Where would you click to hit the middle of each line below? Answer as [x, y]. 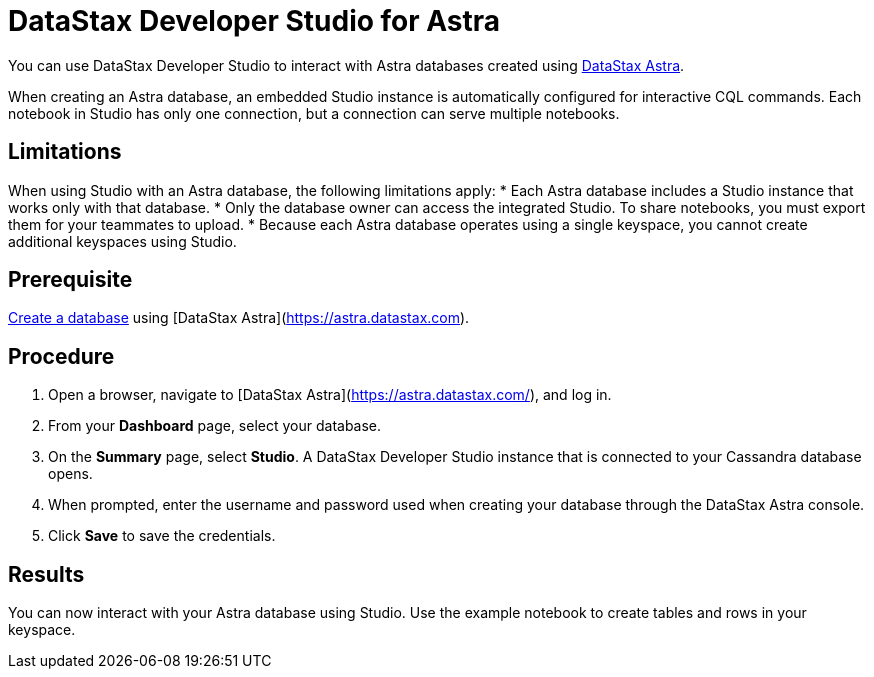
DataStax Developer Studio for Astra [254, 21]
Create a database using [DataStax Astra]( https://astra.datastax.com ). [239, 318]
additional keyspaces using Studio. [122, 241]
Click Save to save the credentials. [162, 536]
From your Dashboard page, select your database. [215, 426]
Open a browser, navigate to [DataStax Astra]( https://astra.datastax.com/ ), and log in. [330, 395]
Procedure [61, 356]
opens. [70, 474]
